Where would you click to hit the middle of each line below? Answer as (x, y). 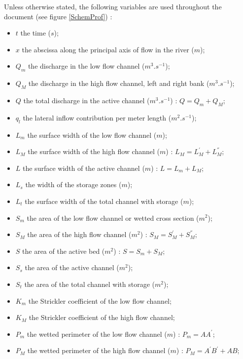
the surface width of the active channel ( (84, 168)
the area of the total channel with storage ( (89, 284)
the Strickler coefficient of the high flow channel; (102, 317)
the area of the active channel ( (72, 267)
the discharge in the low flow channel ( (86, 66)
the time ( (35, 33)
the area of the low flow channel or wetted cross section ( (113, 218)
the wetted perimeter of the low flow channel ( (97, 334)
